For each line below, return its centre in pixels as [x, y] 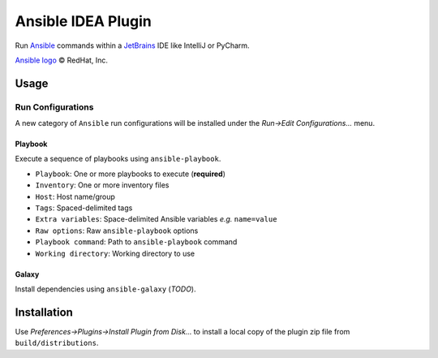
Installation [44, 312]
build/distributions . [57, 343]
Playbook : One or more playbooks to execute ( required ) [131, 174]
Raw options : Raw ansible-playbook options [117, 231]
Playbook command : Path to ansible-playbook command [136, 242]
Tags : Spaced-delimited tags [84, 208]
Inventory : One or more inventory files [102, 185]
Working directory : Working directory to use [115, 253]
